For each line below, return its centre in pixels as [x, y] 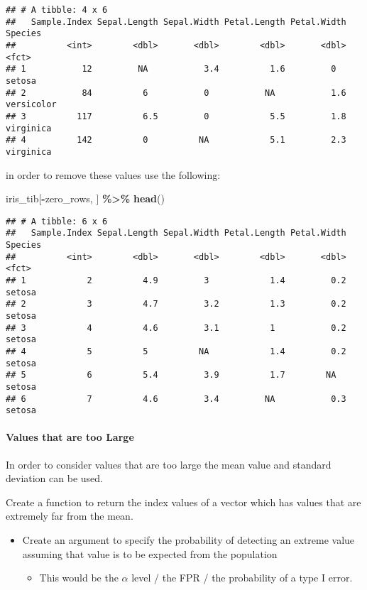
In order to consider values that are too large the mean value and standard [169, 464]
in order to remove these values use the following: [113, 174]
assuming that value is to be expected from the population [150, 553]
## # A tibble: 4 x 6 [57, 10]
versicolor [31, 105]
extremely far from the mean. [70, 516]
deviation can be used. [54, 478]
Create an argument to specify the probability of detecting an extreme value [188, 540]
